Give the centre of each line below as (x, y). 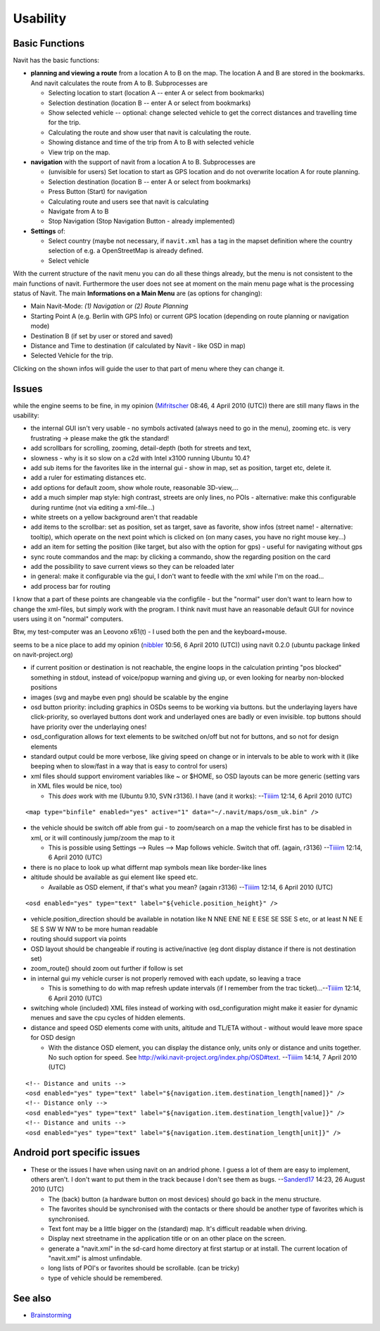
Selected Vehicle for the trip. (72, 355)
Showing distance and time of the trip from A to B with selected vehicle (151, 142)
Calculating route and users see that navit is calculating (128, 202)
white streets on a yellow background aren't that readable (114, 517)
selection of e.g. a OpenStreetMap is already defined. (126, 251)
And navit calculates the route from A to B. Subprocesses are (119, 83)
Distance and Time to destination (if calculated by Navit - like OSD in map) (138, 346)
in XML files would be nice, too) (76, 786)
